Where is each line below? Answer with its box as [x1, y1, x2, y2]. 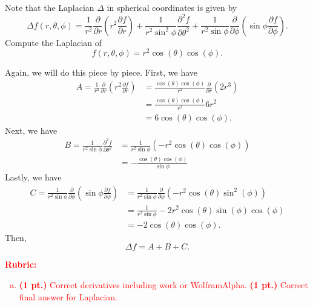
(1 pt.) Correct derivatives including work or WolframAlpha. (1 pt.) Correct [19, 279, 308, 291]
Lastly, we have [5, 171, 62, 183]
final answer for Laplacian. [19, 290, 117, 303]
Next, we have [5, 124, 58, 136]
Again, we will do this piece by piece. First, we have [5, 66, 198, 79]
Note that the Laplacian [5, 1, 94, 13]
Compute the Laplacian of [5, 36, 102, 48]
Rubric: [5, 258, 37, 271]
